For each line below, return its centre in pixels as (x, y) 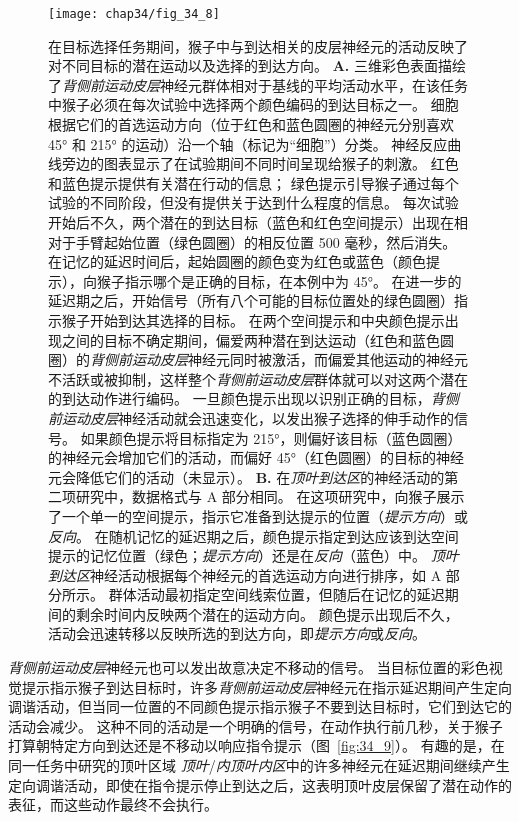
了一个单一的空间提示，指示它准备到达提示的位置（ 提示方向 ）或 (258, 515)
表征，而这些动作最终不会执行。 (113, 804)
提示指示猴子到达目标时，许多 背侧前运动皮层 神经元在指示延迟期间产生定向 (266, 686)
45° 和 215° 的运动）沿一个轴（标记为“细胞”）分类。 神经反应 (248, 143)
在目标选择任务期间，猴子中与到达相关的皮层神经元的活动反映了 (258, 45)
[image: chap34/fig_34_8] (134, 14)
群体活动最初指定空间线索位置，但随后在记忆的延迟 (276, 594)
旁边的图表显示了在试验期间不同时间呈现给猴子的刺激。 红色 (260, 163)
